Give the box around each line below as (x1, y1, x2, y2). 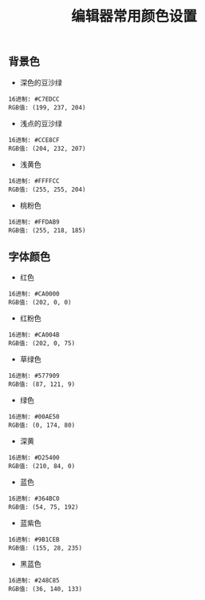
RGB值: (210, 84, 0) (8, 463, 76, 471)
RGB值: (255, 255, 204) (8, 185, 86, 193)
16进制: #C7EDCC (8, 95, 60, 103)
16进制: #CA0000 (8, 290, 60, 298)
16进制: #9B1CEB (8, 536, 60, 544)
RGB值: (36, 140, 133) (8, 585, 82, 594)
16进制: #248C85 (8, 577, 60, 585)
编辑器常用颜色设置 (70, 7, 197, 26)
